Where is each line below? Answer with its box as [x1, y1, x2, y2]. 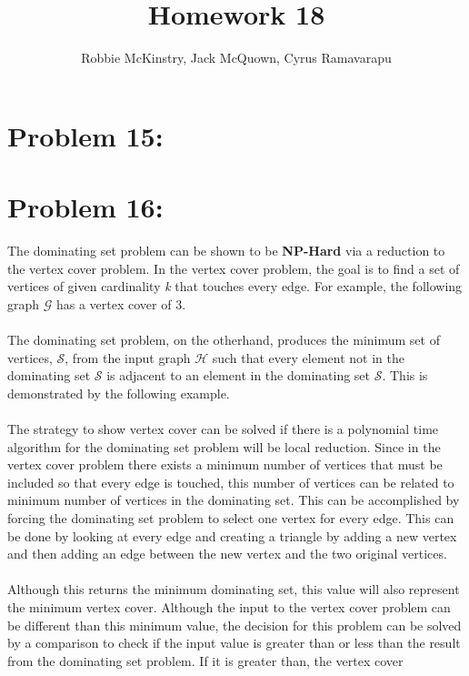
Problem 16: [7, 188, 164, 226]
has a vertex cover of [55, 294, 172, 313]
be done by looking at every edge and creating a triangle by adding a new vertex [7, 526, 457, 545]
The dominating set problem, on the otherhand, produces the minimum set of [7, 330, 440, 348]
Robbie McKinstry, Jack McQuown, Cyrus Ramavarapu [81, 48, 392, 67]
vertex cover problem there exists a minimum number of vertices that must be [7, 455, 443, 474]
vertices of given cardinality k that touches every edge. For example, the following [7, 277, 463, 296]
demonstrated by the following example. [7, 383, 230, 402]
